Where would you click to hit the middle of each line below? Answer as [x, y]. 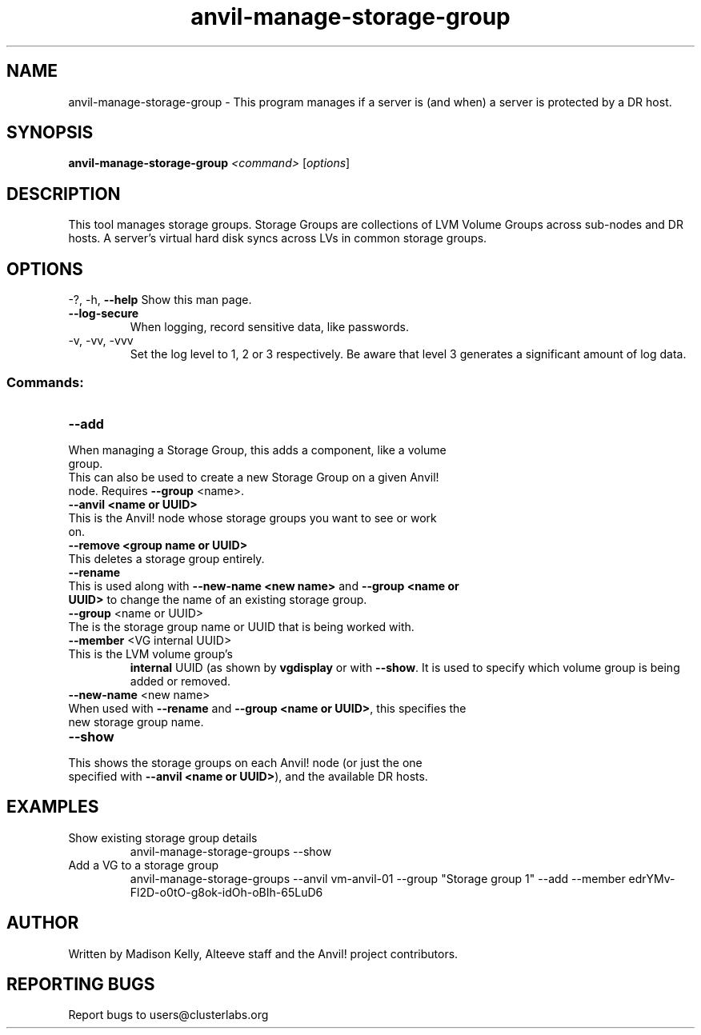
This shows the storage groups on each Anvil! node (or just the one [245, 762]
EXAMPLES [53, 807]
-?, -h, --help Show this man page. [160, 300]
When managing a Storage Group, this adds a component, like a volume [257, 450]
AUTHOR [43, 923]
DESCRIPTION [64, 194]
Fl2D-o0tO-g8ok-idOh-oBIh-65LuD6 [226, 892]
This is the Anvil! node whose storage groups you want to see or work [252, 517]
